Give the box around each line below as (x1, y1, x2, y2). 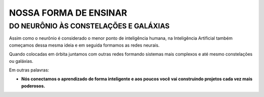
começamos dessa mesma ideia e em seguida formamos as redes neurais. (9, 42, 160, 48)
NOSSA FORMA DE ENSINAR (9, 7, 127, 18)
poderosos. (21, 83, 45, 89)
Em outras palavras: (9, 67, 49, 73)
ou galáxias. (9, 58, 34, 64)
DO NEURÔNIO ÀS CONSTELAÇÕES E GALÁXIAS (9, 22, 170, 30)
